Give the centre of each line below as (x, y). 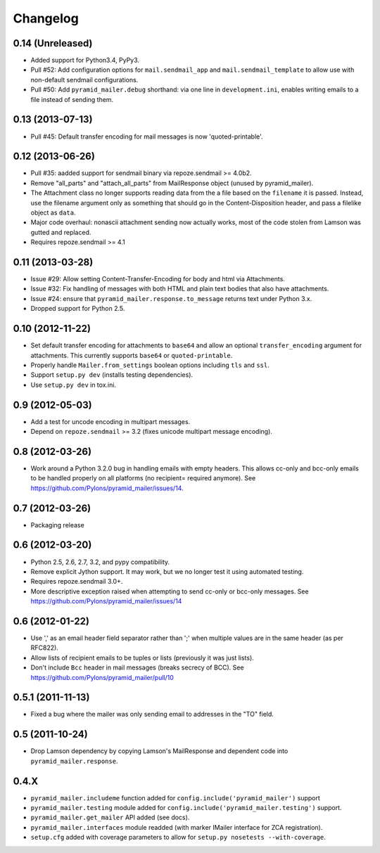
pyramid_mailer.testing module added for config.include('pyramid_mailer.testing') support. (186, 808)
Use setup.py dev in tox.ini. (73, 385)
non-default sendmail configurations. (84, 79)
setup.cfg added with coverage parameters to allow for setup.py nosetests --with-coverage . (178, 838)
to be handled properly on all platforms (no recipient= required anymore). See (143, 478)
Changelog (46, 18)
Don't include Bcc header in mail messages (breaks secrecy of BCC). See (137, 667)
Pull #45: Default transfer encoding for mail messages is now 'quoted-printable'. (147, 136)
